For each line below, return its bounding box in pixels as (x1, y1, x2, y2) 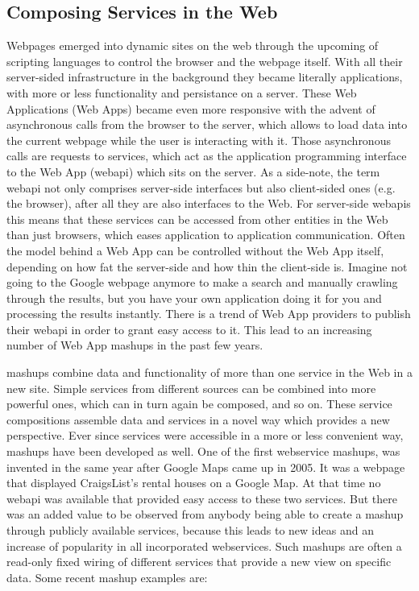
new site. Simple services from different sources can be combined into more (6, 379, 376, 396)
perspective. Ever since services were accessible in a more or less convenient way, (6, 427, 404, 444)
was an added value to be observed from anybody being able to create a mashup (6, 506, 404, 523)
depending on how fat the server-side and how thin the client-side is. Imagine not (6, 258, 408, 275)
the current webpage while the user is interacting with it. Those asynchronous (6, 131, 391, 148)
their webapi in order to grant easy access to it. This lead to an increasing (6, 320, 372, 337)
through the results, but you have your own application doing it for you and (6, 289, 382, 306)
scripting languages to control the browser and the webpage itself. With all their (6, 52, 403, 69)
